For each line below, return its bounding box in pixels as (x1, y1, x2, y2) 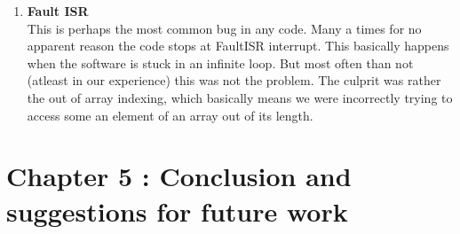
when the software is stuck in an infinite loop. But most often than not (27, 53, 414, 72)
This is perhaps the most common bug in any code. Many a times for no (27, 19, 422, 37)
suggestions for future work (6, 192, 348, 229)
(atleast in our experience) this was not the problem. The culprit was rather (27, 71, 441, 90)
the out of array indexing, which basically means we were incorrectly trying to (27, 88, 453, 106)
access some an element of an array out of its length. (27, 105, 313, 124)
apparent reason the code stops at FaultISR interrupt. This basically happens (27, 36, 449, 55)
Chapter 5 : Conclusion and (6, 158, 352, 194)
